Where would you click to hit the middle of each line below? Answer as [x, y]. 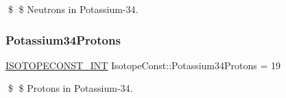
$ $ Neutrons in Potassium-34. [73, 9]
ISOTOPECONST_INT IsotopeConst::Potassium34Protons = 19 [143, 65]
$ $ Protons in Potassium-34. [70, 88]
